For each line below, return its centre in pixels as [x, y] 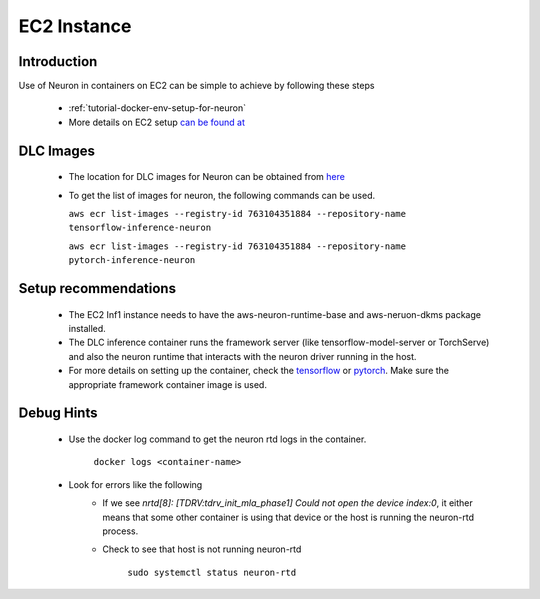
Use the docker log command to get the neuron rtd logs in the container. [217, 439]
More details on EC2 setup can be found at [156, 122]
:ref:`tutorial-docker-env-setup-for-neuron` [157, 108]
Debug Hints [58, 413]
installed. [87, 328]
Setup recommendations [97, 288]
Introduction [58, 61]
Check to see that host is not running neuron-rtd [202, 549]
